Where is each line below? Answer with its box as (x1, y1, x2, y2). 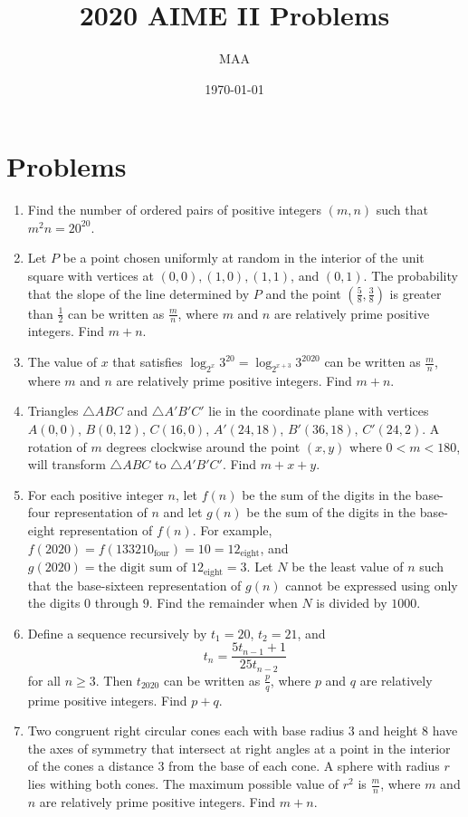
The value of (27, 352, 98, 371)
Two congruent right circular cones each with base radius (27, 721, 345, 740)
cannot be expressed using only (285, 575, 458, 594)
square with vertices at (27, 266, 154, 285)
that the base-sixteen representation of (27, 575, 242, 594)
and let (163, 503, 203, 522)
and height (358, 721, 418, 740)
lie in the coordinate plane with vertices (208, 401, 429, 420)
